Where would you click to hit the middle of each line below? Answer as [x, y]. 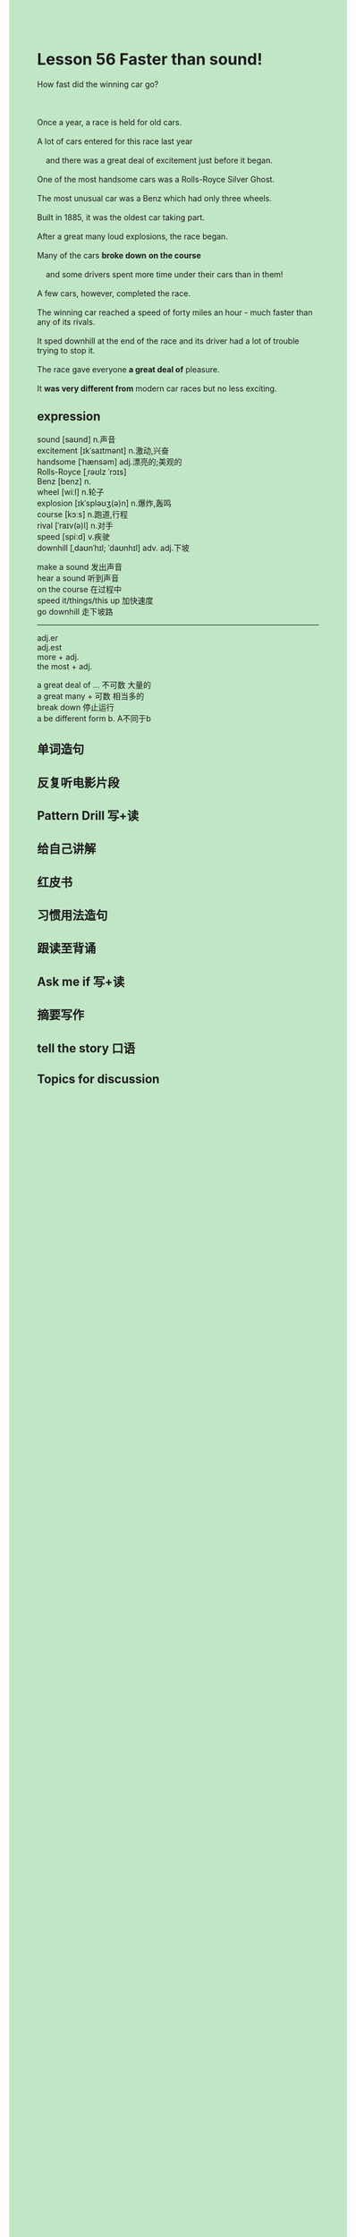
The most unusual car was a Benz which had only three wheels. [154, 198]
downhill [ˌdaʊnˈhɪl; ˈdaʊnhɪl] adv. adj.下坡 [114, 548]
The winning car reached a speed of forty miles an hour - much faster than [175, 312]
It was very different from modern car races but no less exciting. [157, 388]
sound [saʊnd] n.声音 [76, 439]
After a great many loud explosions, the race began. [133, 236]
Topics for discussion [98, 1080]
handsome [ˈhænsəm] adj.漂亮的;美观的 [110, 462]
